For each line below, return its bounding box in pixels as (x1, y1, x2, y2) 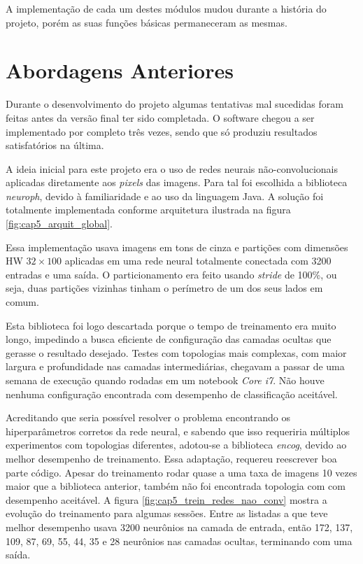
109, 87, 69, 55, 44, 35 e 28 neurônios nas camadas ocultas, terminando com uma (6, 533, 353, 548)
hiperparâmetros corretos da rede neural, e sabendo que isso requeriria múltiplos (6, 423, 350, 438)
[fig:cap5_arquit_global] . (6, 216, 113, 231)
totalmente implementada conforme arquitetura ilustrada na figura (6, 202, 291, 217)
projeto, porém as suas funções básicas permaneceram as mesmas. (6, 15, 287, 29)
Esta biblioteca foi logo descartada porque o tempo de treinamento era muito (6, 318, 336, 332)
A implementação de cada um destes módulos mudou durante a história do (6, 1, 327, 15)
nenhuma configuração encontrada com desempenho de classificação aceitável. (6, 386, 338, 401)
